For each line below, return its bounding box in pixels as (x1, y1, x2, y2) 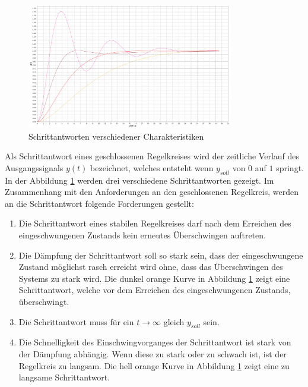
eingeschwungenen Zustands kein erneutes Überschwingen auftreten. (18, 228, 266, 241)
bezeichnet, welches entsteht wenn (90, 161, 214, 174)
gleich (163, 315, 185, 328)
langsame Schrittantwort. (18, 371, 110, 383)
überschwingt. (18, 295, 69, 307)
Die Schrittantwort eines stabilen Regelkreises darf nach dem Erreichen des (18, 217, 291, 229)
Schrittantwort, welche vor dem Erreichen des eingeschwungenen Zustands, (18, 284, 291, 296)
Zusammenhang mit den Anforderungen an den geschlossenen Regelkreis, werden (5, 185, 299, 198)
